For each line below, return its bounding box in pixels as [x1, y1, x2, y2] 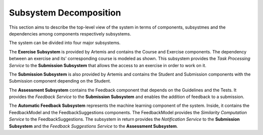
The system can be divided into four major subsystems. [9, 40, 121, 46]
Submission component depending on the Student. [9, 78, 112, 84]
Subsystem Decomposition [9, 7, 121, 18]
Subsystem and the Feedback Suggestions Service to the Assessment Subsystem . [9, 123, 178, 129]
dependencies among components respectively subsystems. [9, 31, 131, 36]
